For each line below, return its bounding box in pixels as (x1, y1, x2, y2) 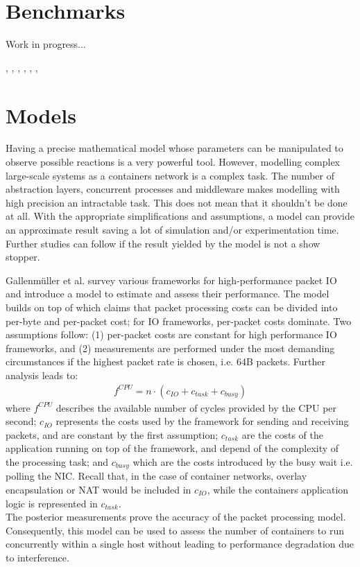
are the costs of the (241, 427, 323, 442)
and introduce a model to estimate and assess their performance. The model (6, 286, 329, 301)
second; (6, 414, 37, 428)
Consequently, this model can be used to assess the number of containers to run (6, 523, 344, 537)
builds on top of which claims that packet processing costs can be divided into (6, 299, 338, 314)
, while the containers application (207, 482, 349, 496)
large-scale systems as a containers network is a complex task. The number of (6, 168, 334, 182)
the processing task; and (6, 454, 109, 469)
